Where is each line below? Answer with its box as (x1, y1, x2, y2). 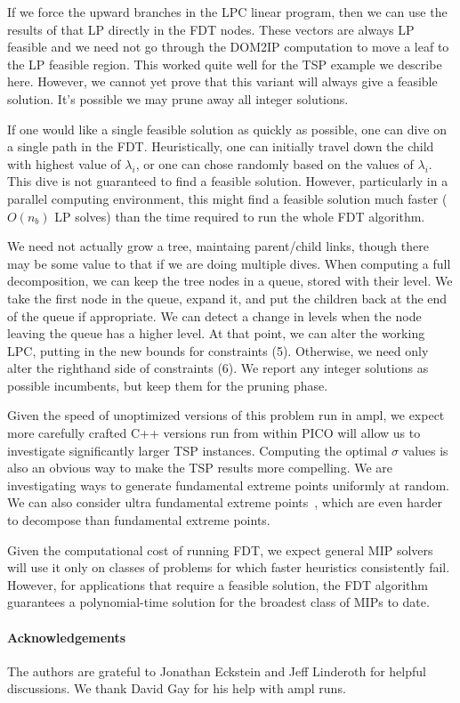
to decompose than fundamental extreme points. (7, 511, 270, 529)
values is (402, 440, 448, 459)
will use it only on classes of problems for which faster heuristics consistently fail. (7, 558, 450, 577)
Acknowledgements (7, 627, 126, 646)
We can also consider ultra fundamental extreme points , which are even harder (7, 493, 442, 512)
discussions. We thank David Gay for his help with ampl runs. (7, 679, 346, 698)
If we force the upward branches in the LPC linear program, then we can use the (7, 3, 448, 20)
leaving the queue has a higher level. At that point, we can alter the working (7, 324, 425, 343)
